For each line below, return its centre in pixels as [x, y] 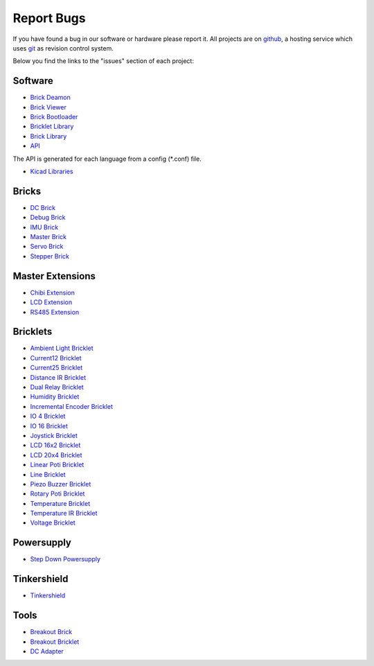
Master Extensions [54, 276]
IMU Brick [44, 227]
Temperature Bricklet [60, 503]
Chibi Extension [53, 292]
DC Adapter [47, 651]
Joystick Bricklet [54, 435]
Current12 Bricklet [56, 358]
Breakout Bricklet [55, 642]
